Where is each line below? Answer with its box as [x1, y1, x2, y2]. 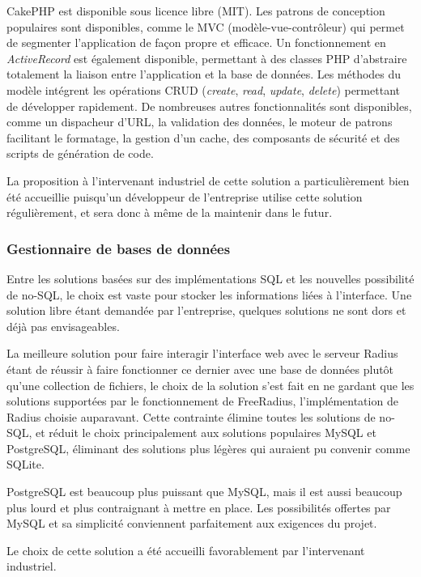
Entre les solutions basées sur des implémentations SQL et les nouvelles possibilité [6, 269, 415, 286]
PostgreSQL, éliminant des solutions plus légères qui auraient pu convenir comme [6, 439, 410, 456]
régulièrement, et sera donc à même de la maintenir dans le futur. [6, 204, 333, 221]
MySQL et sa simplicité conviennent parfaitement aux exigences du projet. [6, 515, 377, 532]
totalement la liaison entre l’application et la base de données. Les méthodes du [6, 66, 402, 83]
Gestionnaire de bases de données [6, 238, 231, 258]
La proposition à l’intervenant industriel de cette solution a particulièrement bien [6, 172, 410, 189]
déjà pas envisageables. [6, 317, 120, 334]
